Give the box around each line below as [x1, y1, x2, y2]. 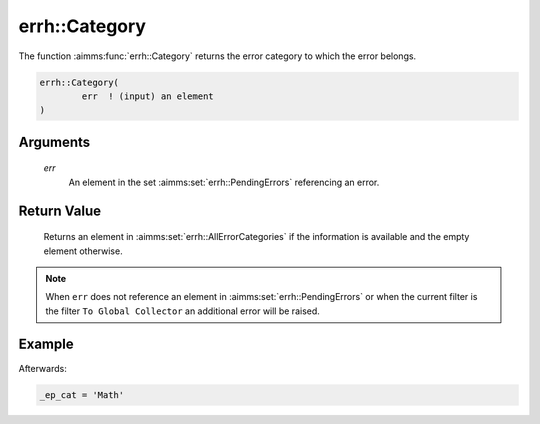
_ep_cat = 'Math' [39, 389, 125, 400]
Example [18, 336, 74, 353]
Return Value [18, 202, 102, 219]
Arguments [18, 133, 91, 150]
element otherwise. [43, 245, 124, 257]
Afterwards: [18, 362, 67, 374]
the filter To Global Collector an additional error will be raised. [45, 305, 320, 317]
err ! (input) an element [81, 90, 214, 102]
